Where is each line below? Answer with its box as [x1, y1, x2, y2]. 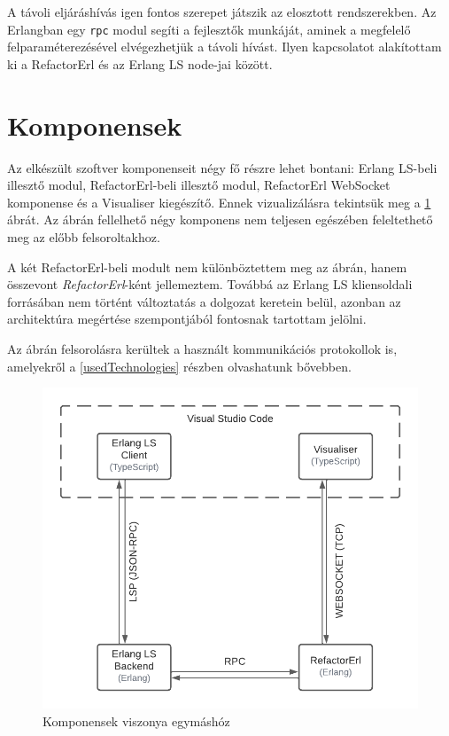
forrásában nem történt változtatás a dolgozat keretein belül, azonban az [7, 292, 401, 310]
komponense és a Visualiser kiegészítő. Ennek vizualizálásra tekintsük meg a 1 [7, 192, 431, 211]
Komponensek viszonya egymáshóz [43, 711, 230, 730]
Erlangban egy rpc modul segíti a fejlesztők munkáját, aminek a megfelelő [7, 20, 411, 38]
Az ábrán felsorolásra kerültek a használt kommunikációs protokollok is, [7, 339, 398, 357]
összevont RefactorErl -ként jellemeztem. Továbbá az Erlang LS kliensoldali [7, 275, 413, 294]
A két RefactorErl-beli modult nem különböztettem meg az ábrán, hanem [7, 257, 407, 276]
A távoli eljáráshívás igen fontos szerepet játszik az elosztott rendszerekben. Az [7, 3, 437, 20]
